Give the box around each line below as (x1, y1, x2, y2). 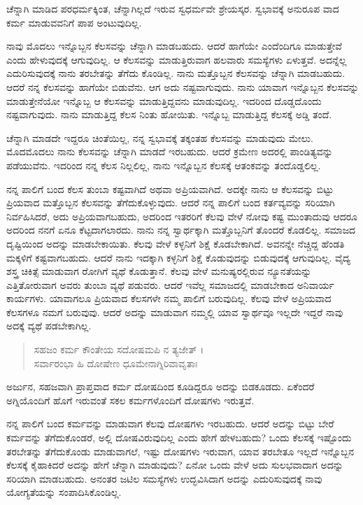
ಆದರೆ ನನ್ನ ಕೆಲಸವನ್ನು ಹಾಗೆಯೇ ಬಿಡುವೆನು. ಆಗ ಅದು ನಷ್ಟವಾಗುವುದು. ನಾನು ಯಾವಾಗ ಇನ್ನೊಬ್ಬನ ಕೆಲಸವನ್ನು (6, 79, 359, 94)
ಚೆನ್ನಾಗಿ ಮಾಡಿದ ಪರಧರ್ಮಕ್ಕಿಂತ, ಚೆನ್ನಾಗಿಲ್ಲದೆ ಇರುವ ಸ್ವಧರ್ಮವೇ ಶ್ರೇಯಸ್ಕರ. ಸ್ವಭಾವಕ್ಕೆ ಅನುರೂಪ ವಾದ (6, 1, 339, 15)
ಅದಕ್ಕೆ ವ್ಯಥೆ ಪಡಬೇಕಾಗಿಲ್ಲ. (6, 318, 92, 333)
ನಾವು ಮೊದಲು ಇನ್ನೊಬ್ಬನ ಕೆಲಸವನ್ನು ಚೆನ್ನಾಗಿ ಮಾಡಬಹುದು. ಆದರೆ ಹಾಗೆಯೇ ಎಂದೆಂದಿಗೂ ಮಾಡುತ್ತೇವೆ (6, 38, 342, 53)
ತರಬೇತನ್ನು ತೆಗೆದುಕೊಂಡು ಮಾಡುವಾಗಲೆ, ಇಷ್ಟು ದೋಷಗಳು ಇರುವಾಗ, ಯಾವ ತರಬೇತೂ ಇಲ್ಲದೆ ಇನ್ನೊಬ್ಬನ (6, 443, 355, 458)
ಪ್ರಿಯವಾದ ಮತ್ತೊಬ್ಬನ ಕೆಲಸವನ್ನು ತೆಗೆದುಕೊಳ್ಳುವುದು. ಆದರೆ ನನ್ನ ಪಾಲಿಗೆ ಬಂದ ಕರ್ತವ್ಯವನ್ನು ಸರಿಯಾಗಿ (6, 195, 335, 210)
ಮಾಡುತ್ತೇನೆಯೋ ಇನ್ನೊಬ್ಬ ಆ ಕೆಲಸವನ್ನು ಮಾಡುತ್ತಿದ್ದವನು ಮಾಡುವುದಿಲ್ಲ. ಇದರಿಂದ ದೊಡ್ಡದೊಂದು (6, 93, 322, 108)
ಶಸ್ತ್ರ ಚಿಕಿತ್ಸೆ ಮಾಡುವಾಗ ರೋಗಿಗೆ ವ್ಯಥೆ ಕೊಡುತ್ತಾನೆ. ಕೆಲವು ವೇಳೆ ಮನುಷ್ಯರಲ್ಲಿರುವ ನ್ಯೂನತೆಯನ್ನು (6, 264, 312, 278)
